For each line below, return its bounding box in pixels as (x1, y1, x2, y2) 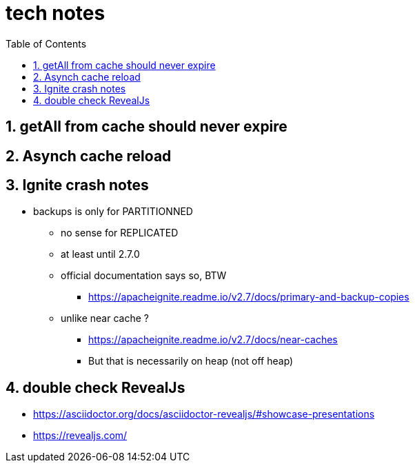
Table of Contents (6, 37, 87, 50)
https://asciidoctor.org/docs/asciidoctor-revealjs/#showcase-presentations (33, 408, 375, 420)
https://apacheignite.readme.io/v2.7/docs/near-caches (88, 334, 338, 346)
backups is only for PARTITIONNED (33, 205, 193, 218)
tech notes (6, 1, 105, 25)
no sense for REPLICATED (61, 227, 179, 239)
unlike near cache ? (61, 312, 149, 325)
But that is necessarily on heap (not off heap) (88, 355, 294, 367)
